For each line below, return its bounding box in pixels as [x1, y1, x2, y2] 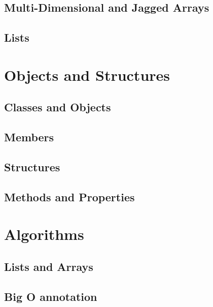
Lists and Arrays [4, 258, 93, 274]
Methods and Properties [4, 189, 135, 204]
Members [4, 129, 54, 145]
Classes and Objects [4, 99, 111, 115]
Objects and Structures [4, 64, 170, 85]
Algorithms [4, 224, 84, 244]
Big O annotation [4, 288, 97, 304]
